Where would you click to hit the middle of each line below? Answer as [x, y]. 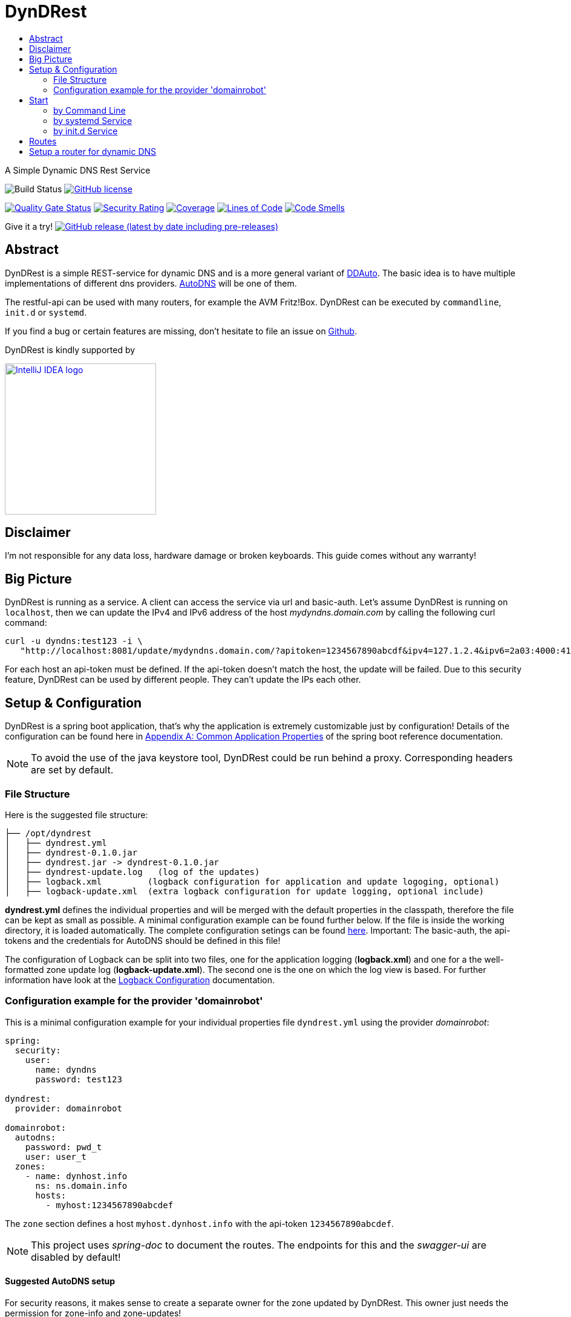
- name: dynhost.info [76, 1176]
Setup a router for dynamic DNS [93, 151]
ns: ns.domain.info [81, 1185]
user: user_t [56, 1156]
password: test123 [79, 1079]
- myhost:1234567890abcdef [109, 1205]
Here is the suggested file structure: [77, 815]
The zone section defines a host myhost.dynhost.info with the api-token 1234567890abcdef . [200, 1223]
